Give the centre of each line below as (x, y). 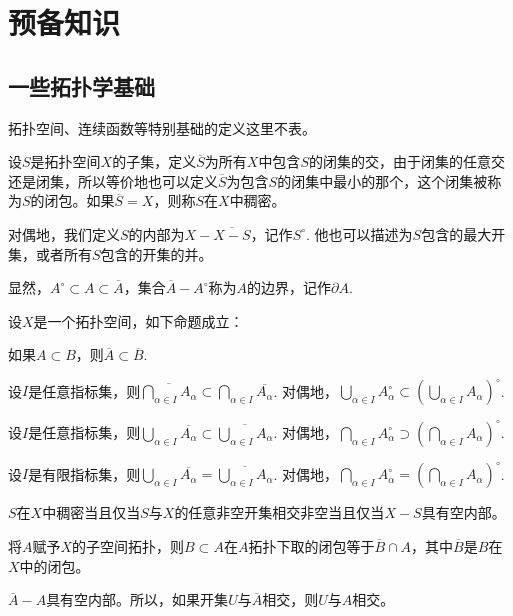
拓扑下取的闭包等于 (311, 546)
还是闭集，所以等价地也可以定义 (113, 180)
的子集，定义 (154, 161)
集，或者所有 (50, 253)
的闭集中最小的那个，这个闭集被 (382, 180)
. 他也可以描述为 (359, 233)
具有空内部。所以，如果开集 (137, 599)
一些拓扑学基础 (81, 85)
